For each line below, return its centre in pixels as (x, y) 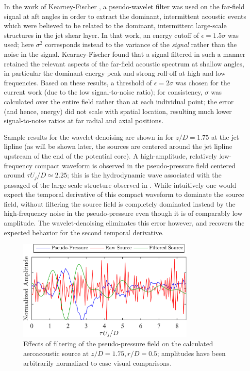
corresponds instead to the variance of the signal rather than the (141, 44)
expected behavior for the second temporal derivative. (84, 232)
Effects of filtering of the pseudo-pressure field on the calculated (118, 344)
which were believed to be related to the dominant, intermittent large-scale (115, 25)
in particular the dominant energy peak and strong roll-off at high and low (115, 73)
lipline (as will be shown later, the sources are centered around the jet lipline (118, 146)
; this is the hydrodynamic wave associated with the (144, 175)
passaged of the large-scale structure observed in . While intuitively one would (120, 185)
